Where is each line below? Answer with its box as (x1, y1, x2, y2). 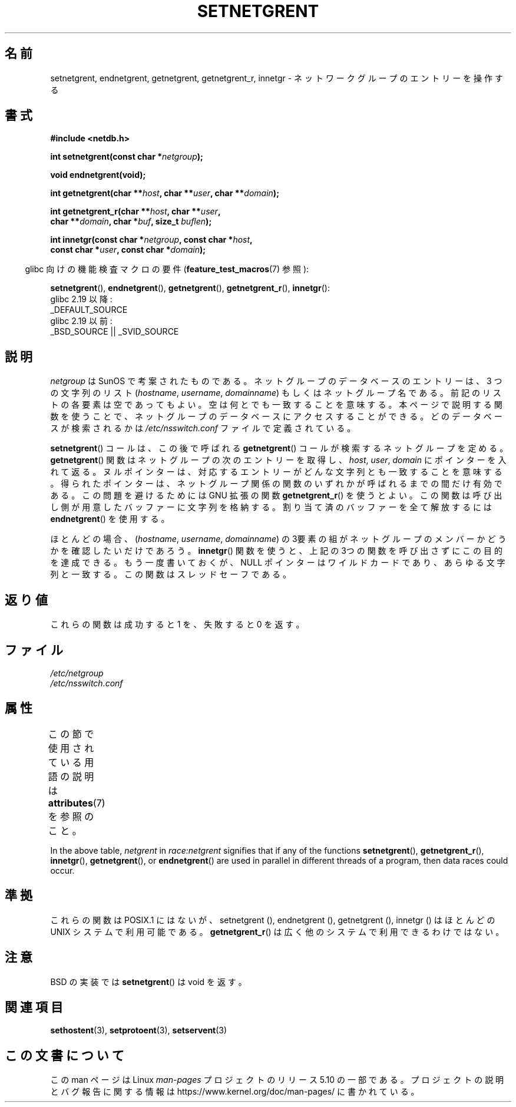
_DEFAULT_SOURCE (50, 305, 128, 315)
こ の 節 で (48, 728, 94, 740)
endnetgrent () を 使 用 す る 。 (50, 514, 170, 524)
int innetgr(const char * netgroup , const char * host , (50, 234, 253, 245)
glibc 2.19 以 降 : (50, 294, 113, 305)
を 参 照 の (48, 810, 94, 822)
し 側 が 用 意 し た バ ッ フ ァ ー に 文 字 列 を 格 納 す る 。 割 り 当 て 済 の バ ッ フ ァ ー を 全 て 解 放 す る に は (50, 502, 492, 513)
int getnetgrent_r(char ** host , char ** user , (50, 206, 221, 217)
